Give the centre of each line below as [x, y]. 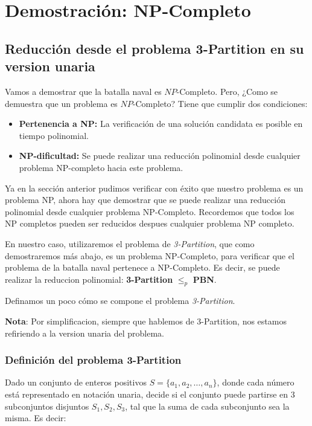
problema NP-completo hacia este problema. [101, 167]
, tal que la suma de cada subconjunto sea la [207, 406]
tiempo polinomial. [54, 135]
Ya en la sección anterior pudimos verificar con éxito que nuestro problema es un [154, 188]
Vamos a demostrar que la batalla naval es [83, 91]
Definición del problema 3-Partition [93, 360]
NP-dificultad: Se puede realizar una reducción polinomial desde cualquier [160, 156]
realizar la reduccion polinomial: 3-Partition [89, 279]
